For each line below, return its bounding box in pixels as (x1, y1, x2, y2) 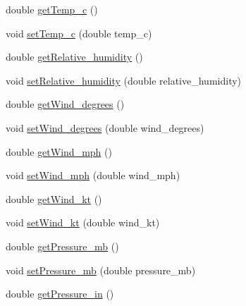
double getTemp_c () (6, 2, 98, 16)
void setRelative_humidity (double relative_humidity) (6, 73, 242, 87)
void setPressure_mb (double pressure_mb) (6, 262, 196, 277)
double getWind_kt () (6, 191, 102, 206)
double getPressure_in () (6, 286, 114, 301)
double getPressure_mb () (6, 238, 119, 253)
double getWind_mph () (6, 144, 112, 159)
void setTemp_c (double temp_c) (6, 25, 152, 40)
